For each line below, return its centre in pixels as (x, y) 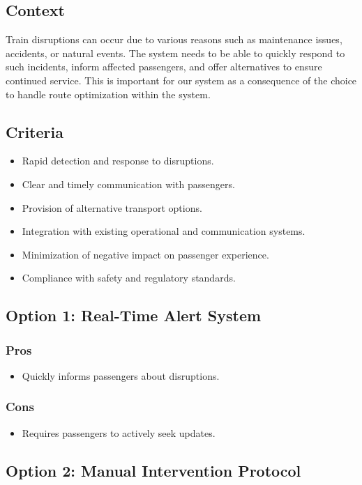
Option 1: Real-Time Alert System (134, 315)
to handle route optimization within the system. (108, 94)
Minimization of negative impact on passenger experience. (145, 254)
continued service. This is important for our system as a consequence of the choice (181, 80)
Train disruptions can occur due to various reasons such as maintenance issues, (174, 39)
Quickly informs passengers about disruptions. (121, 375)
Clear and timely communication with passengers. (128, 184)
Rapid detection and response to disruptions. (118, 161)
